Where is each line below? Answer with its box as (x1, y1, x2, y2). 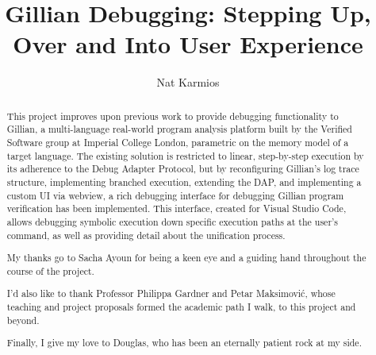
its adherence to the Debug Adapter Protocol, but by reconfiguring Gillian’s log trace (6, 162, 359, 176)
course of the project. (6, 264, 94, 277)
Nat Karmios (156, 74, 220, 91)
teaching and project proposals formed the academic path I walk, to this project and (6, 300, 356, 314)
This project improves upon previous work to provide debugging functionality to (6, 109, 339, 122)
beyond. (6, 313, 40, 326)
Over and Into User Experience (13, 28, 363, 60)
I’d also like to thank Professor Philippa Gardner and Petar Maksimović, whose (6, 287, 336, 300)
